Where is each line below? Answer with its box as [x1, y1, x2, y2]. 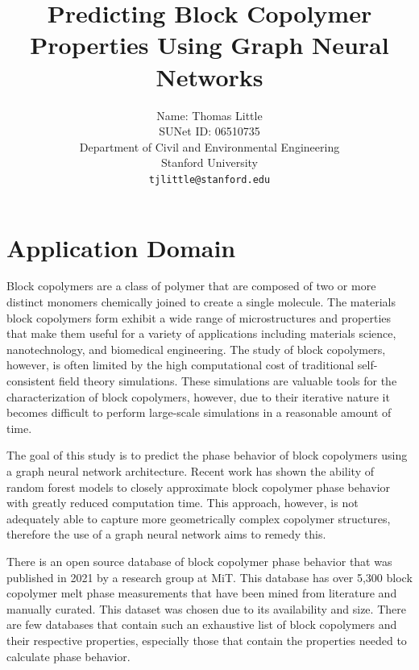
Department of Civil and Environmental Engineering [79, 138, 340, 155]
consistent [6, 372, 56, 389]
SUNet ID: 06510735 [159, 123, 260, 139]
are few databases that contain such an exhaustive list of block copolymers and [6, 616, 397, 633]
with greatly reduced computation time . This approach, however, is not [6, 494, 359, 511]
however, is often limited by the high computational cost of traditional [6, 356, 355, 373]
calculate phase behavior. [6, 647, 131, 664]
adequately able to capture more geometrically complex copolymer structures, [6, 510, 391, 526]
